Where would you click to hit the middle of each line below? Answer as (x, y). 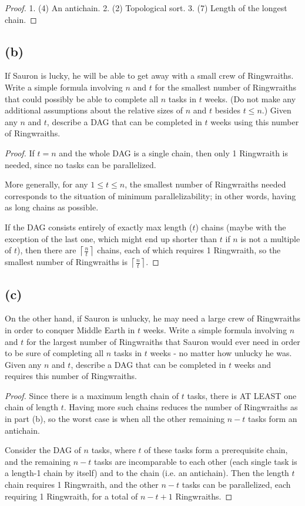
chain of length (32, 407)
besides (228, 110)
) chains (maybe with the (241, 227)
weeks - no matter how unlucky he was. (221, 353)
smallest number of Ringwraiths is (66, 262)
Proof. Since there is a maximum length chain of (92, 395)
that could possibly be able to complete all (82, 98)
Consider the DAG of (43, 450)
